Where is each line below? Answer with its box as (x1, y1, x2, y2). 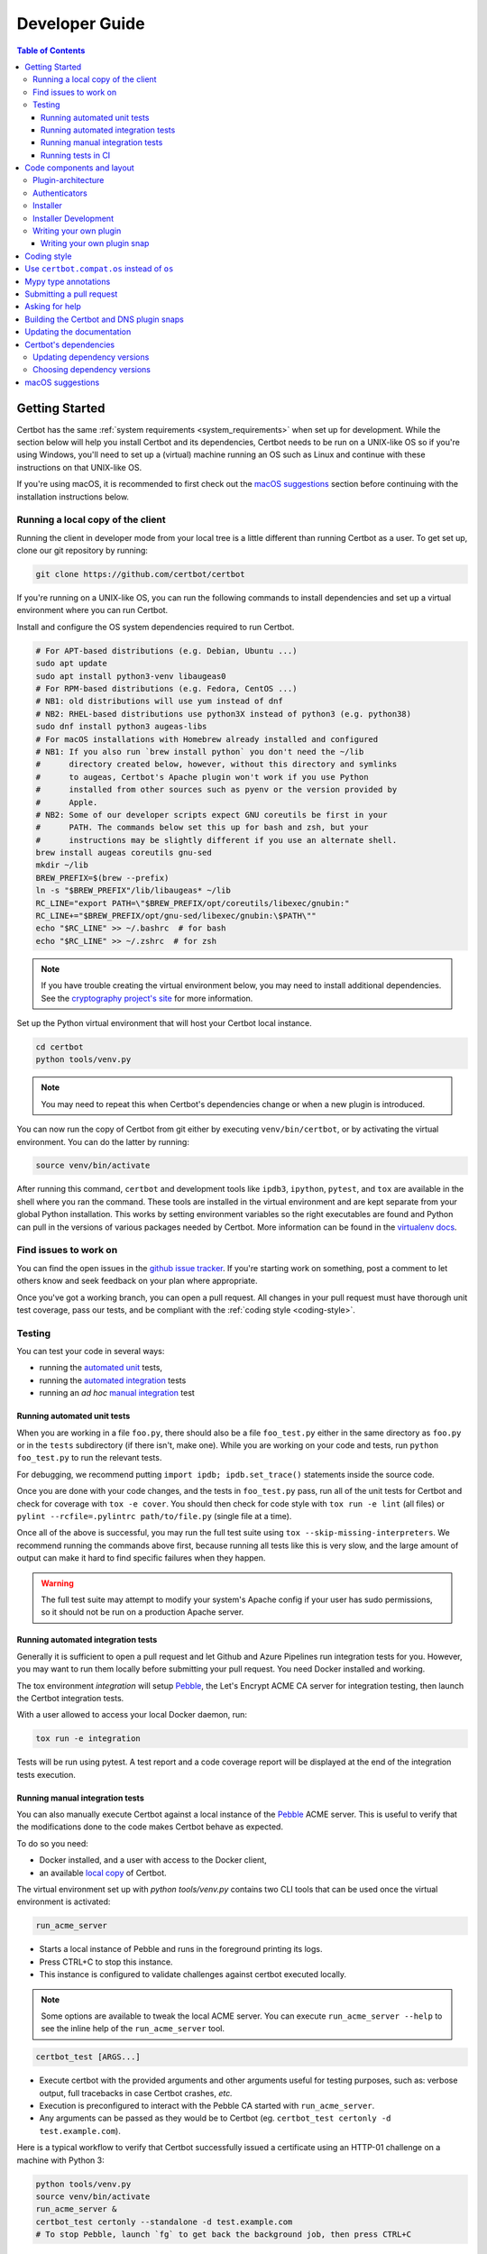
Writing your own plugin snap (41, 238, 150, 249)
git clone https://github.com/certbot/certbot (35, 569, 245, 580)
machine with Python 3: (16, 2155, 105, 2166)
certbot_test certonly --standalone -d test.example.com (35, 2216, 293, 2227)
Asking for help (24, 301, 81, 312)
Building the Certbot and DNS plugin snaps (24, 314, 185, 325)
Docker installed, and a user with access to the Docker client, (39, 1855, 267, 1865)
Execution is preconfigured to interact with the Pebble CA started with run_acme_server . (39, 2101, 375, 2112)
